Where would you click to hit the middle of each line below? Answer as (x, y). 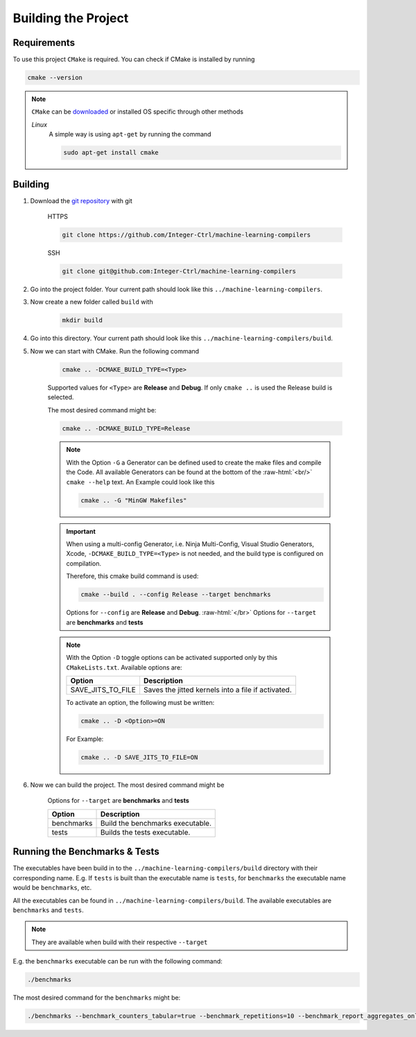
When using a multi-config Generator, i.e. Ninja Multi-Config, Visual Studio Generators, (190, 544)
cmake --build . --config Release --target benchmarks (176, 595)
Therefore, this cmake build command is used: (132, 576)
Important (81, 531)
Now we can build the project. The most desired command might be (127, 785)
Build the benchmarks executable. (156, 823)
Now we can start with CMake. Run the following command (115, 351)
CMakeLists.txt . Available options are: (124, 667)
